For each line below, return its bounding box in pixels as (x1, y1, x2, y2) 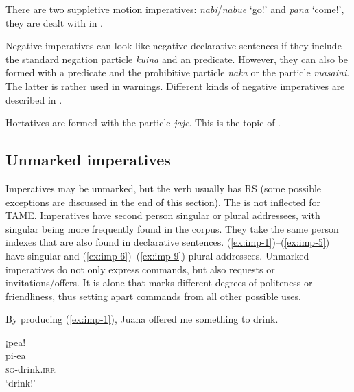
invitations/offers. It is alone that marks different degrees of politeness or (5, 275, 313, 290)
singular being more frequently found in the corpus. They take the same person (5, 221, 339, 235)
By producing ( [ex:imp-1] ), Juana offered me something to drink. (5, 312, 279, 326)
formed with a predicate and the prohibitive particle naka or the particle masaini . (5, 65, 350, 80)
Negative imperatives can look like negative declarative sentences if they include (5, 38, 342, 53)
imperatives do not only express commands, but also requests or (5, 262, 275, 276)
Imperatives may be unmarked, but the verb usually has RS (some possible (5, 181, 322, 195)
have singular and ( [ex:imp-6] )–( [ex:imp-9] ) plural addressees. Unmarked (5, 248, 309, 262)
